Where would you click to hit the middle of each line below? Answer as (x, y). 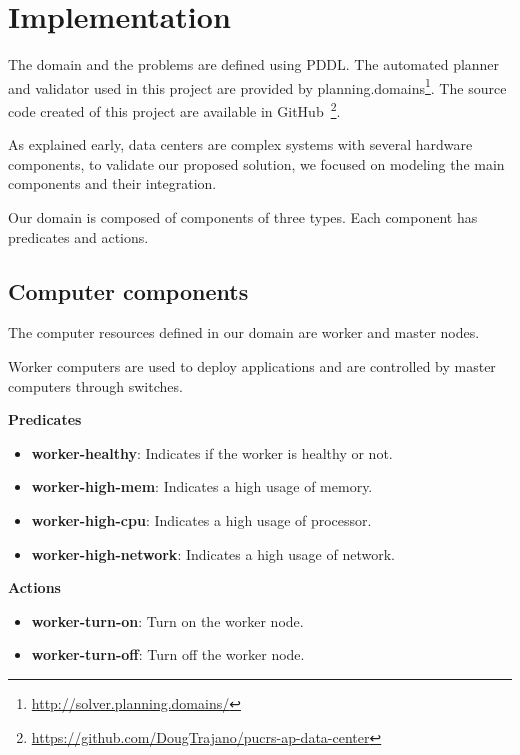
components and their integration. (112, 183)
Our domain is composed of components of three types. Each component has (243, 217)
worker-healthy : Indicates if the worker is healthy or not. (212, 452)
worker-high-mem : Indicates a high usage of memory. (202, 486)
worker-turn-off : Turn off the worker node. (168, 654)
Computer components (128, 290)
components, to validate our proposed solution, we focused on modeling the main (256, 163)
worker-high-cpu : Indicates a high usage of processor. (201, 519)
